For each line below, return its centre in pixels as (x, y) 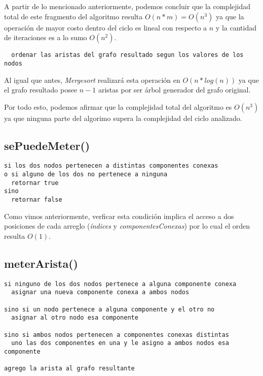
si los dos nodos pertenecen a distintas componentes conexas (111, 166)
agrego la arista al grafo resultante (69, 369)
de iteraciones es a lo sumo (46, 37)
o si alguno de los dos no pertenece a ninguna (86, 175)
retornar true (35, 183)
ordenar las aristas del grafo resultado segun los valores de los (127, 55)
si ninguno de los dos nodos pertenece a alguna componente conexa (120, 284)
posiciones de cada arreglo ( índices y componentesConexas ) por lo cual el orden (127, 226)
